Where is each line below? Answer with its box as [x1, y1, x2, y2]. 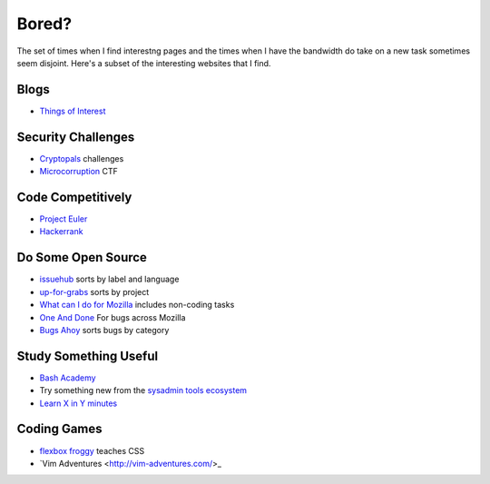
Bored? [16, 14, 73, 34]
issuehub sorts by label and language [39, 273, 180, 285]
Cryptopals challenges [39, 153, 124, 163]
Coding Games [16, 421, 103, 437]
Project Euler [39, 213, 88, 224]
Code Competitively [16, 189, 132, 204]
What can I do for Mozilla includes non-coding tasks [39, 300, 235, 311]
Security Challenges [16, 129, 135, 144]
